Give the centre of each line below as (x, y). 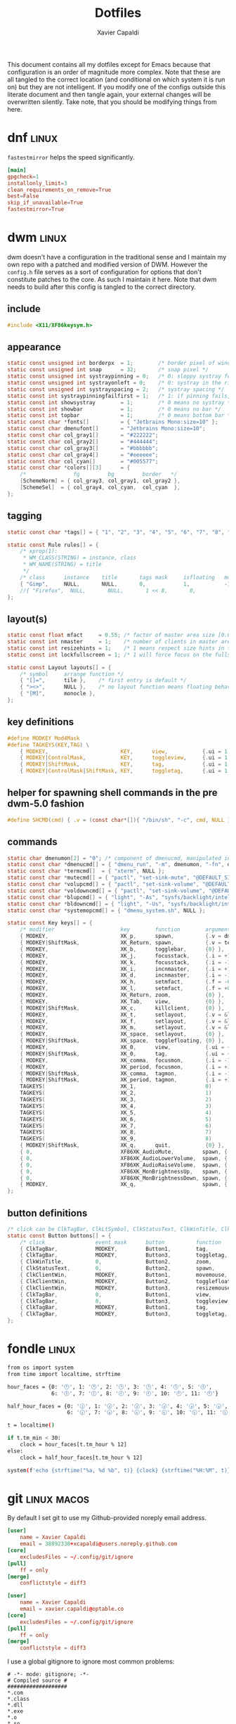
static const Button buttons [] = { (59, 1235)
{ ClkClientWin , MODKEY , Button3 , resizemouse (125, 1288)
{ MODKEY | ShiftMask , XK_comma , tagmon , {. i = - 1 (125, 1074)
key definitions (41, 722)
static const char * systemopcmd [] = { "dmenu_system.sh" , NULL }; (106, 911)
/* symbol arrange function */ (72, 674)
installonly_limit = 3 (38, 183)
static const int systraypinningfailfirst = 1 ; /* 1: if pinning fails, (119, 396)
